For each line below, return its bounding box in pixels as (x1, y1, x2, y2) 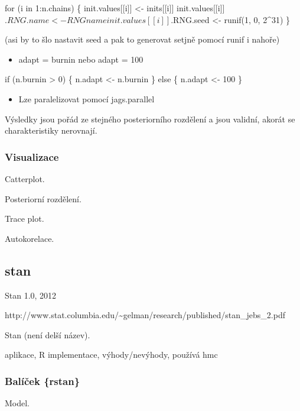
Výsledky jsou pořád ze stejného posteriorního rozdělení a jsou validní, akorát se (5, 112, 295, 125)
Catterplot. (5, 172, 45, 185)
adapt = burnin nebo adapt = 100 (18, 53, 144, 65)
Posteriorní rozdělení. (5, 192, 81, 205)
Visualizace (5, 149, 59, 164)
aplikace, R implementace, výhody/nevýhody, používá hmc (5, 348, 218, 361)
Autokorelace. (5, 232, 54, 244)
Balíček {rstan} (5, 373, 80, 388)
